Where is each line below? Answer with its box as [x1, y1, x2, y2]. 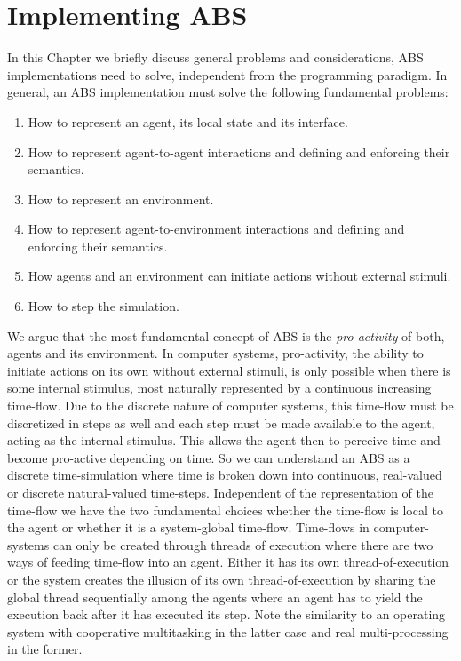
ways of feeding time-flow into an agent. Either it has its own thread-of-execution [7, 553, 449, 571]
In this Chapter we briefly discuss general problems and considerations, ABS [7, 48, 424, 67]
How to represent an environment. [28, 189, 214, 208]
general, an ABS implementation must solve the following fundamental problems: [7, 83, 449, 101]
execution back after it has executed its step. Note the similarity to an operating [7, 605, 446, 624]
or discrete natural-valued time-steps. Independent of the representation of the [7, 483, 434, 501]
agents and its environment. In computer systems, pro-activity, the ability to [7, 344, 424, 362]
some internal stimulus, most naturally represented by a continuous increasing [7, 378, 432, 397]
